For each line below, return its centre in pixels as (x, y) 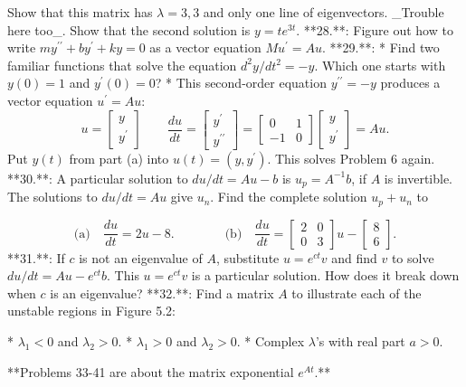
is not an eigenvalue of (141, 257)
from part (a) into (119, 158)
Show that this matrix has (80, 12)
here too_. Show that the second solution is (129, 29)
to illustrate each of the (357, 293)
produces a (410, 83)
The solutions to (52, 197)
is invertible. (418, 178)
